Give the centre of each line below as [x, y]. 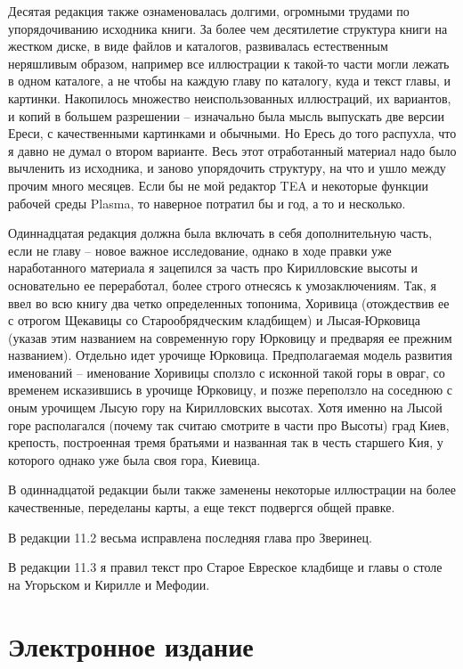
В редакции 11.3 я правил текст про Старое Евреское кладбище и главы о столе [225, 567]
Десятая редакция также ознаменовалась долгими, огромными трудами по [209, 11]
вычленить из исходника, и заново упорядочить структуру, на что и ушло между [227, 168]
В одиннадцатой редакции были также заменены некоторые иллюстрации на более [232, 490]
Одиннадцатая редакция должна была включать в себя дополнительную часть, [220, 233]
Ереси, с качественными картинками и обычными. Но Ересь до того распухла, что [232, 133]
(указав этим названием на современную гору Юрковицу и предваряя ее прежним [230, 337]
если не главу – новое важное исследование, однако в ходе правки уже [200, 250]
